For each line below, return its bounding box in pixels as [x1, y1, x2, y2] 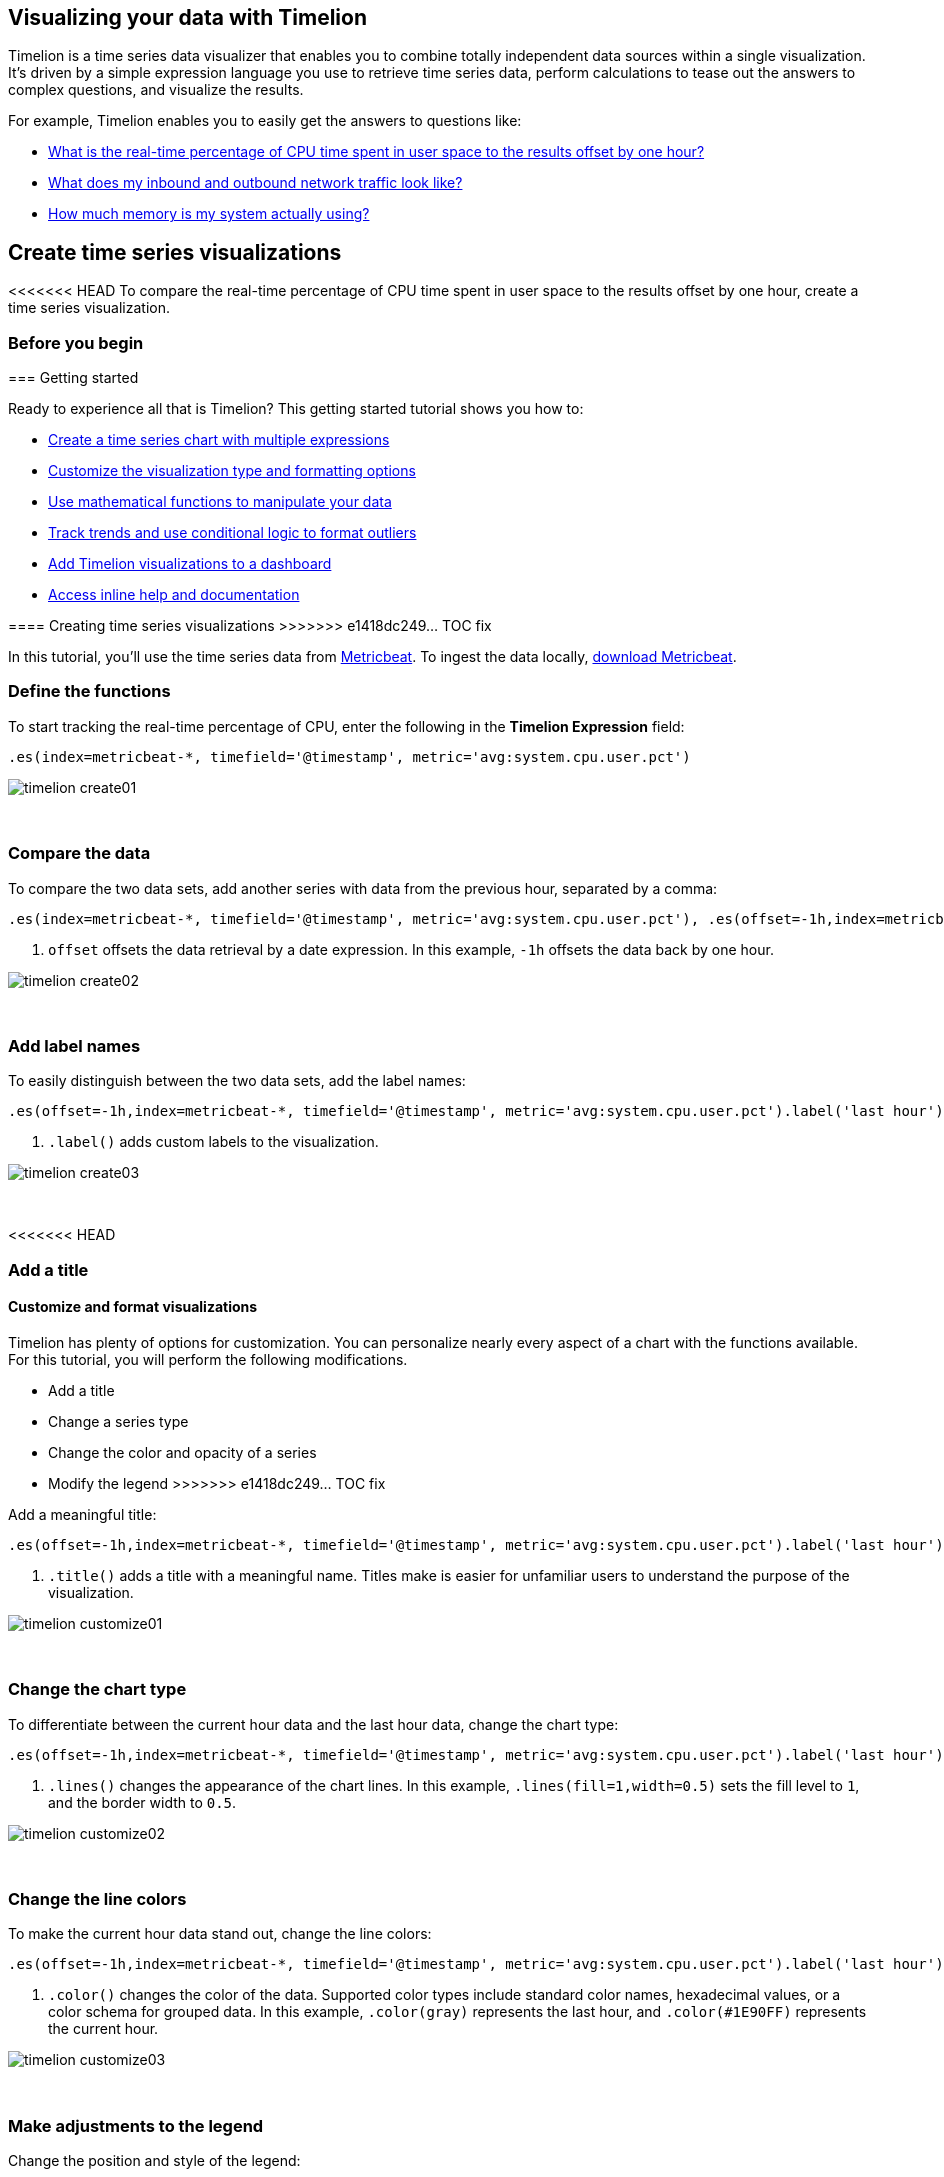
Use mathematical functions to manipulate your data [48, 493, 392, 511]
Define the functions [8, 681, 171, 702]
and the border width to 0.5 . [48, 1793, 237, 1811]
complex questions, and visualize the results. [8, 81, 304, 99]
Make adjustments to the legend [8, 2115, 264, 2136]
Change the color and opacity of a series [48, 1443, 317, 1461]
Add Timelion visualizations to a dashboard [48, 555, 332, 573]
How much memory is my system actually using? [48, 205, 370, 223]
